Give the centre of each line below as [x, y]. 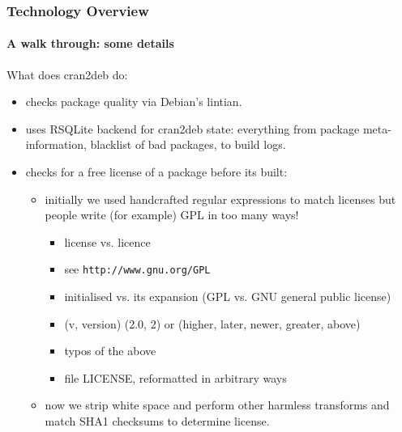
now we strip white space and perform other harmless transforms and [217, 405]
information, [56, 144]
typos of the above [110, 351]
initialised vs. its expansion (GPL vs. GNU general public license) [228, 296]
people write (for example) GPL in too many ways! [172, 215]
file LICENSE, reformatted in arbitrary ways [175, 377]
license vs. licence [107, 241]
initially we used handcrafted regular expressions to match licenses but [220, 199]
